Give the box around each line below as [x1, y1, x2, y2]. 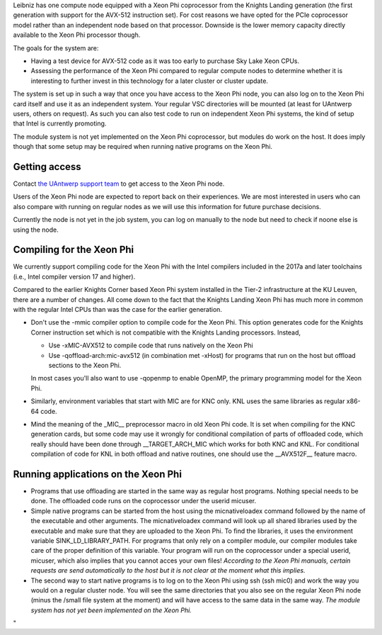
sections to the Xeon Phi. [48, 361, 122, 369]
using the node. [13, 225, 59, 234]
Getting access [13, 160, 81, 173]
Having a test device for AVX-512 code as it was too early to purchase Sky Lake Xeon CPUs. [30, 57, 300, 65]
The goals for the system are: [13, 43, 99, 52]
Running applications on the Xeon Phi [13, 468, 182, 480]
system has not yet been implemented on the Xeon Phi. [30, 606, 192, 614]
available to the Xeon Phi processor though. [13, 30, 141, 39]
